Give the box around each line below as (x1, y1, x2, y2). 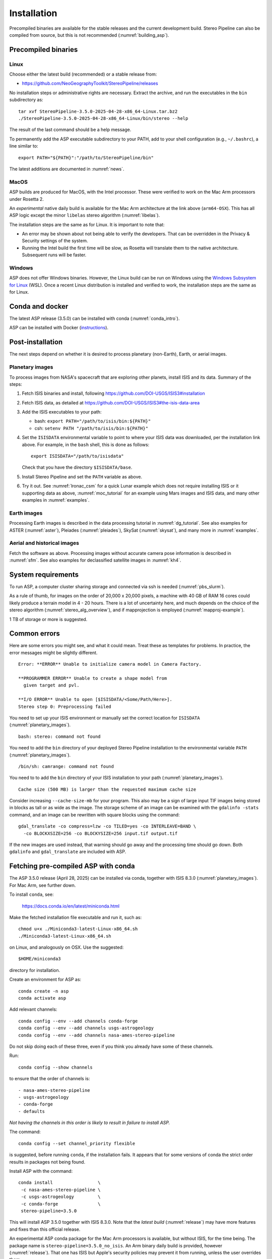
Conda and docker (9, 302, 69, 311)
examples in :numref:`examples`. (22, 497, 90, 503)
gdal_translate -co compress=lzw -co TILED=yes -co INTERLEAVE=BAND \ (18, 823, 196, 829)
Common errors (9, 630, 60, 638)
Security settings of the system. (22, 238, 88, 244)
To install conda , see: (9, 891, 54, 897)
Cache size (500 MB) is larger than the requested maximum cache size (18, 786, 196, 792)
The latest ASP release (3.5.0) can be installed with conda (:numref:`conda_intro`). (9, 315, 180, 322)
